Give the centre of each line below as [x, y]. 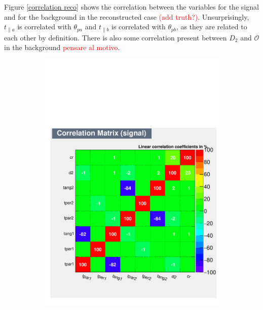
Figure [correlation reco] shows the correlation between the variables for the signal [131, 7]
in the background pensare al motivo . [62, 47]
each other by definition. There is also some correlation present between [116, 37]
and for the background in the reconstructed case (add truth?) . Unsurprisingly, [127, 16]
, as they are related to [212, 27]
